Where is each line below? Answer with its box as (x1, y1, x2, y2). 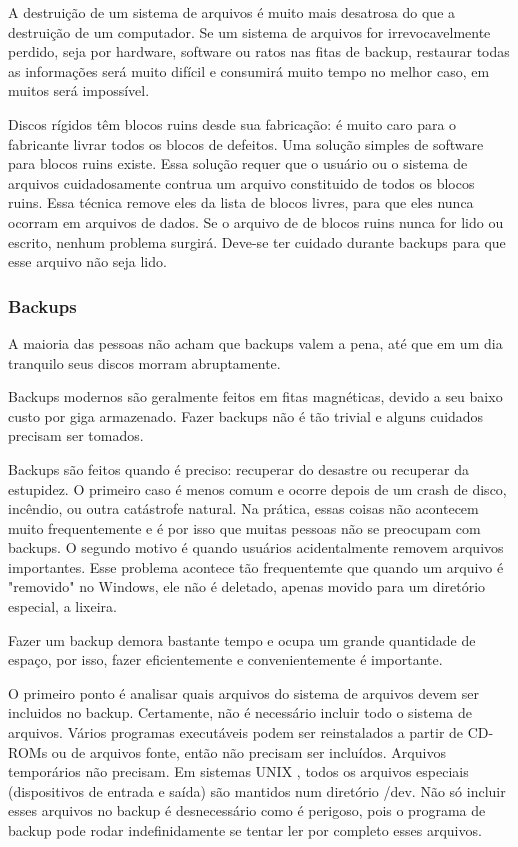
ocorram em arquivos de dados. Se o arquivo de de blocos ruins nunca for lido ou (8, 211, 504, 232)
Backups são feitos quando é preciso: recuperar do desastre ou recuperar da (8, 458, 470, 479)
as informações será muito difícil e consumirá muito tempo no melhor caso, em (8, 60, 490, 81)
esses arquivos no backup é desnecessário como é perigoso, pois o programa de (8, 800, 486, 821)
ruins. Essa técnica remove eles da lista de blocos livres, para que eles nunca (8, 192, 474, 213)
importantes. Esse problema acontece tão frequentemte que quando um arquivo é (8, 556, 504, 577)
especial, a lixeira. (8, 596, 118, 617)
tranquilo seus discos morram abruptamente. (8, 352, 281, 373)
